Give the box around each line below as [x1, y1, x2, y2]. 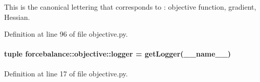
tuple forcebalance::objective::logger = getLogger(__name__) [4, 48, 231, 59]
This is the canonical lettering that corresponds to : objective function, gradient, [4, 2, 256, 12]
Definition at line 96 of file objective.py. [4, 29, 128, 39]
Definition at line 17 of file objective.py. [4, 68, 128, 78]
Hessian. [4, 11, 30, 22]
